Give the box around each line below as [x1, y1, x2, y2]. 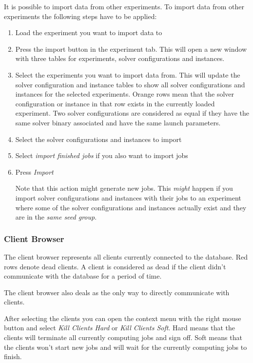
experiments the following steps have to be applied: [4, 11, 157, 21]
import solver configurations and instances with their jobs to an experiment [15, 192, 241, 202]
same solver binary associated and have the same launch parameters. [15, 117, 221, 127]
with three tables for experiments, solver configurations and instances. [15, 53, 225, 63]
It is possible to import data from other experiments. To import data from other [4, 1, 244, 11]
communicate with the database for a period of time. [4, 271, 162, 281]
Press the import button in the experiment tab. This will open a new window [15, 43, 247, 54]
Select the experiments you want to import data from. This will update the [15, 69, 240, 80]
